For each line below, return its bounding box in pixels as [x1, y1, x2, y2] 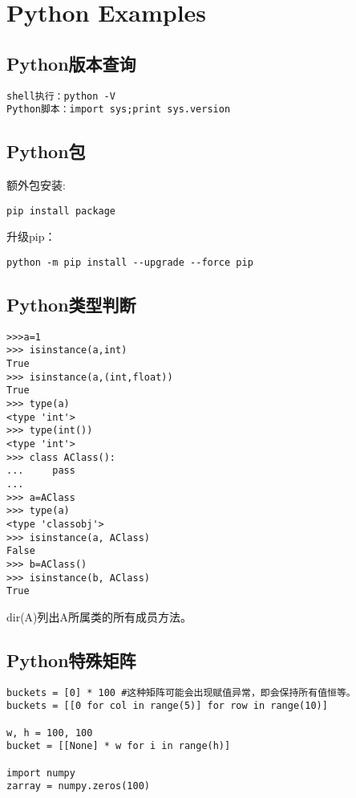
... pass [6, 465, 75, 477]
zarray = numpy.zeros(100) [6, 780, 150, 792]
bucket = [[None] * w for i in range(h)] [6, 740, 231, 752]
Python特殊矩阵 [6, 647, 136, 672]
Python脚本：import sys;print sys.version [6, 104, 231, 116]
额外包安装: [6, 177, 66, 193]
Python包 [6, 139, 86, 164]
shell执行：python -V [6, 90, 115, 102]
